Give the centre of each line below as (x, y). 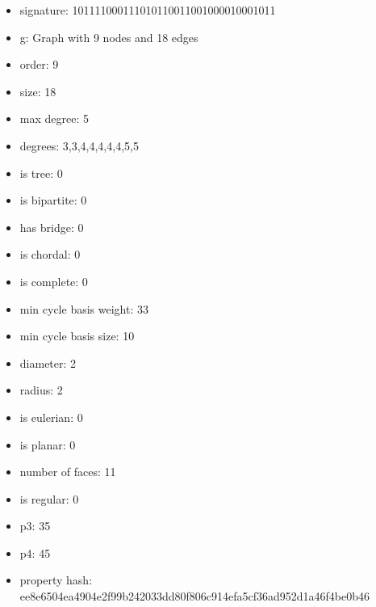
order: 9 (39, 64)
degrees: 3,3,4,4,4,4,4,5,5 (79, 145)
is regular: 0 (49, 498)
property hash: (56, 580)
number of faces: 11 (68, 472)
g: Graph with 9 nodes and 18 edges (109, 37)
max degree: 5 (54, 118)
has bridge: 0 (52, 227)
